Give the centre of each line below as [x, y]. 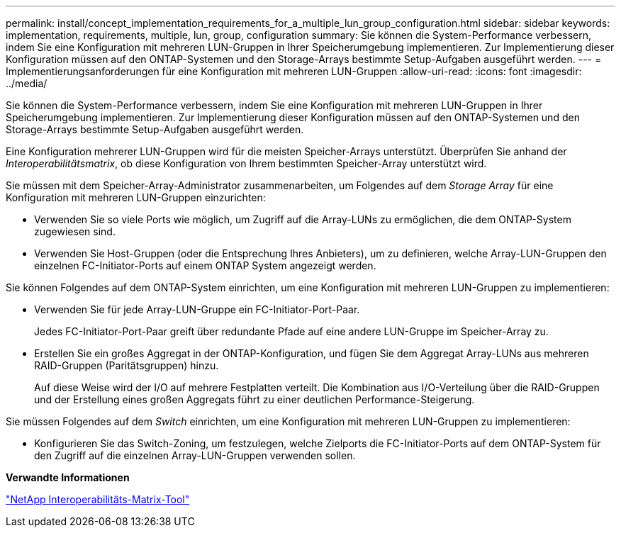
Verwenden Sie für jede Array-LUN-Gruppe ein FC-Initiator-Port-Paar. [197, 309]
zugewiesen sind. [75, 231]
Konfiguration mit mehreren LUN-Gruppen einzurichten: [136, 197]
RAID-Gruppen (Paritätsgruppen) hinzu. [127, 365]
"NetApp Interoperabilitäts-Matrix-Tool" [98, 499]
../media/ [27, 83]
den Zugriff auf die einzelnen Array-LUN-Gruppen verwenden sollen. [195, 455]
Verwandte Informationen [68, 477]
